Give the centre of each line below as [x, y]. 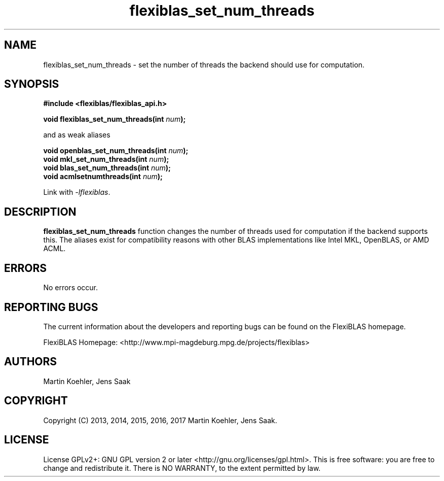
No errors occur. [71, 288]
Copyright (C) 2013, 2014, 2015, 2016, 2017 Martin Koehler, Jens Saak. [160, 420]
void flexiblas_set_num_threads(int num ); [115, 119]
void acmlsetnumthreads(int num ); [103, 177]
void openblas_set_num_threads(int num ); [116, 151]
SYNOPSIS [32, 84]
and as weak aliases [77, 135]
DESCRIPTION [40, 212]
